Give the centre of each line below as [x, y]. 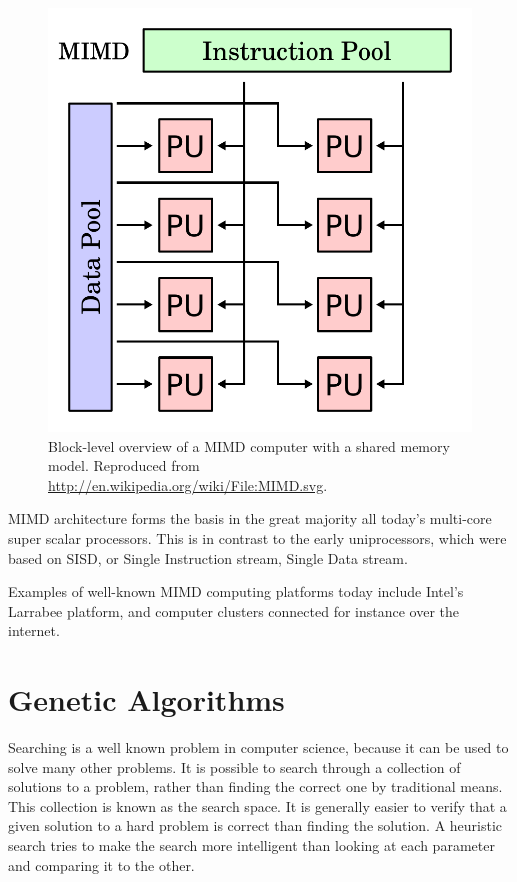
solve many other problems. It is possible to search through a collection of [234, 766]
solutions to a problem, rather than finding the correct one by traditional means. [255, 786]
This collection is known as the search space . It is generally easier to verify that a [257, 805]
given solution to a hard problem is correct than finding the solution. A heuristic [255, 825]
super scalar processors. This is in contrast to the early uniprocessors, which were [257, 537]
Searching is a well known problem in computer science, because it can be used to [258, 747]
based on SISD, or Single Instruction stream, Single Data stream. [208, 557]
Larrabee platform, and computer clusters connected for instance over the [234, 610]
